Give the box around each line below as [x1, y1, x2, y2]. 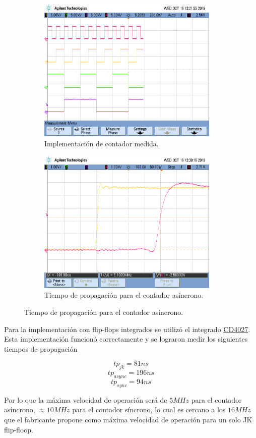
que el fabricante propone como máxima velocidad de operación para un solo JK [4, 414, 252, 424]
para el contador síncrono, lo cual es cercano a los [72, 404, 226, 415]
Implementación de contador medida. [44, 138, 159, 148]
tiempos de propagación [4, 343, 78, 354]
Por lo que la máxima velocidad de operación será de [4, 394, 167, 405]
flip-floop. [4, 424, 33, 434]
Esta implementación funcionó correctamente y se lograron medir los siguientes [4, 334, 248, 344]
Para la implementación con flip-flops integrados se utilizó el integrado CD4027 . [4, 323, 250, 334]
